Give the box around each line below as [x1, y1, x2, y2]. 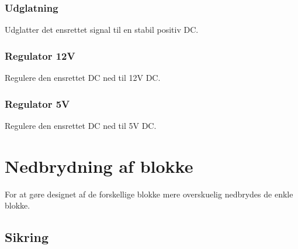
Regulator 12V [5, 48, 75, 63]
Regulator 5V [5, 96, 70, 111]
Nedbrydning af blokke [5, 154, 193, 178]
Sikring [5, 228, 49, 246]
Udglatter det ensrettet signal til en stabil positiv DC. [5, 23, 199, 36]
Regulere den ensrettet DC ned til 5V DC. [5, 119, 157, 131]
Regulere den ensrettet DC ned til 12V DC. [5, 71, 161, 84]
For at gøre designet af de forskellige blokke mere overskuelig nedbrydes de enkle [5, 187, 293, 200]
